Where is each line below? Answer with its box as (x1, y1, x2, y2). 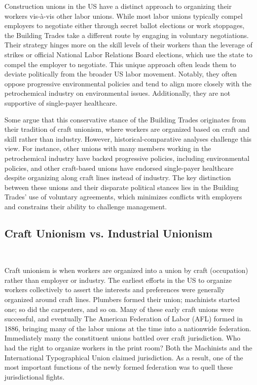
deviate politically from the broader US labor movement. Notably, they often (4, 69, 237, 79)
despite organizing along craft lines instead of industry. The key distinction (4, 172, 231, 183)
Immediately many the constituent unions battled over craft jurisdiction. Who (4, 333, 241, 343)
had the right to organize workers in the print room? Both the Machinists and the (4, 343, 253, 353)
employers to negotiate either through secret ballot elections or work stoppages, (4, 20, 245, 31)
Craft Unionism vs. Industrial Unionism (4, 225, 213, 240)
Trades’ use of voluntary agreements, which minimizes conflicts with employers (4, 192, 242, 202)
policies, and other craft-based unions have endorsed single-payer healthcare (4, 162, 234, 173)
